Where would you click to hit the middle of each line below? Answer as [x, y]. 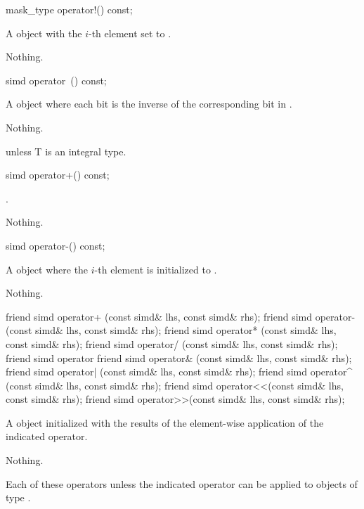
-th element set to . [130, 33]
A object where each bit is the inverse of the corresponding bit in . [149, 104]
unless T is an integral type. [66, 151]
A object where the [47, 269]
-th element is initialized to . [156, 269]
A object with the [44, 33]
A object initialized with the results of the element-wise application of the [165, 422]
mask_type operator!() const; [69, 9]
